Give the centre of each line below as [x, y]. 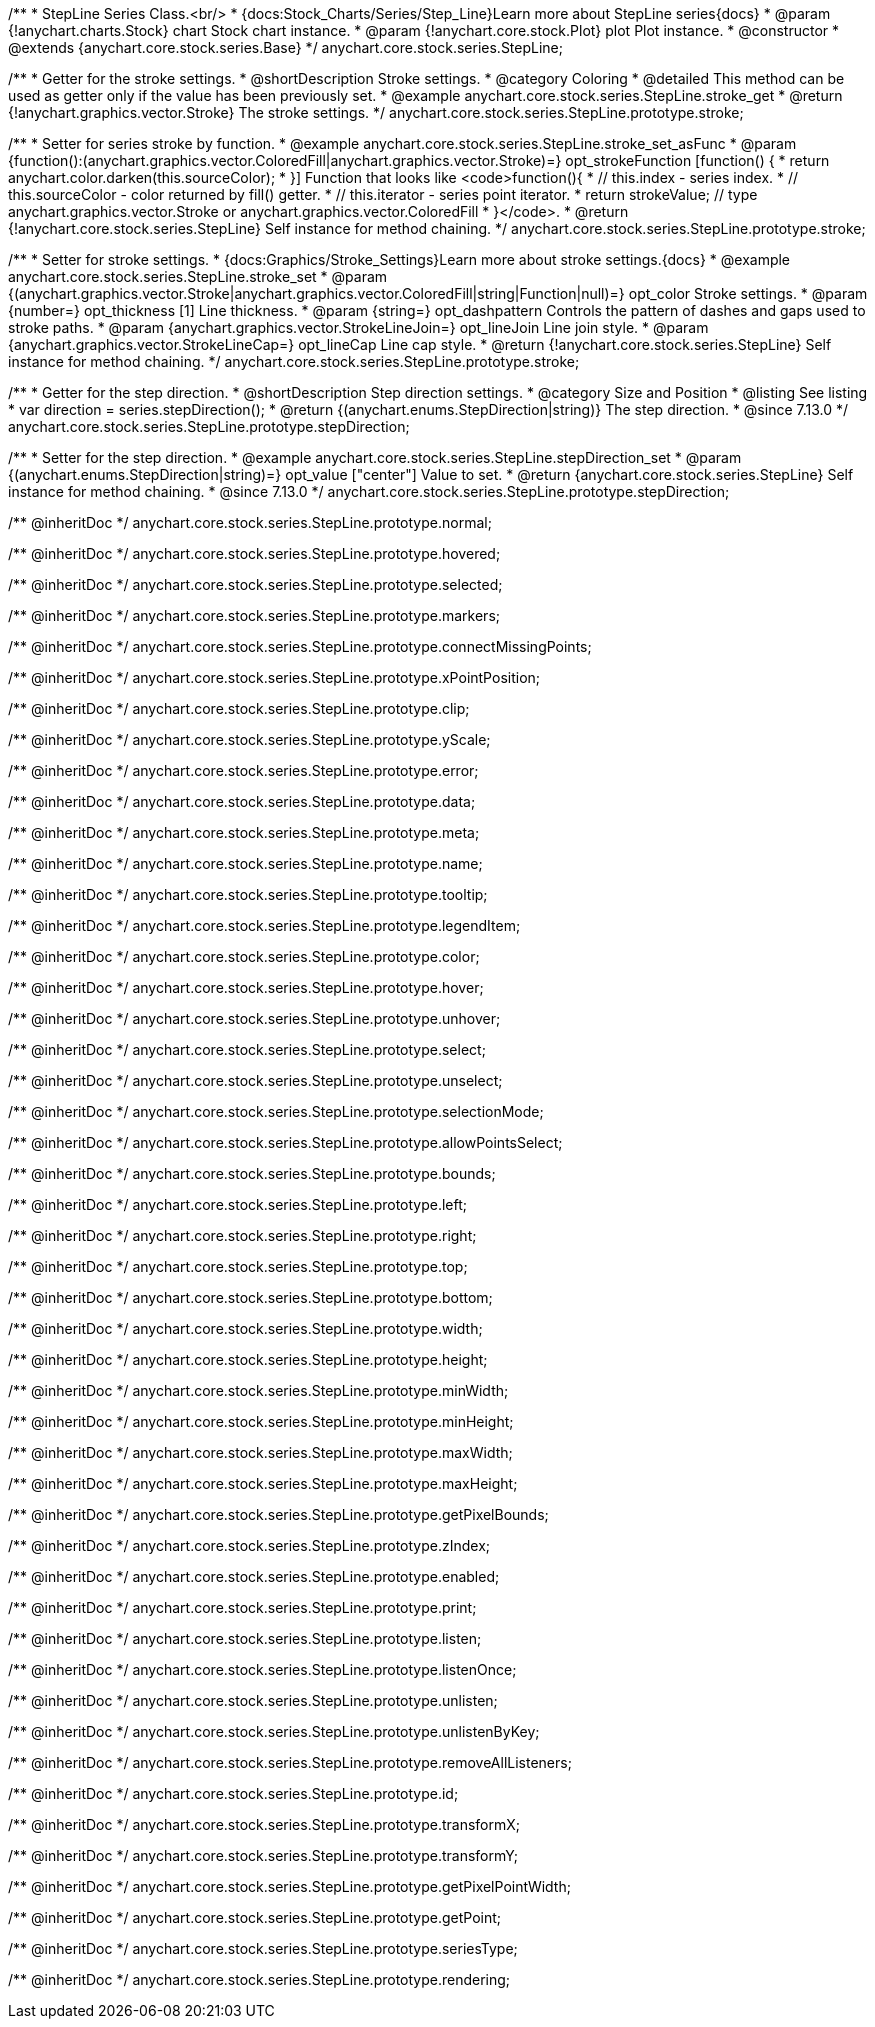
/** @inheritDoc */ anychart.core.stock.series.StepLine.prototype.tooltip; [248, 894]
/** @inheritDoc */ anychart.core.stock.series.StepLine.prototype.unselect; [255, 1080]
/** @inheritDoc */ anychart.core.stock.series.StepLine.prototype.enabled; [254, 1576]
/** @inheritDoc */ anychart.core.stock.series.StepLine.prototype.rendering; [259, 1979]
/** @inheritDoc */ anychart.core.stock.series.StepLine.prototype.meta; [244, 832]
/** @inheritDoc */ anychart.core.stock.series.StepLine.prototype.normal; [250, 522]
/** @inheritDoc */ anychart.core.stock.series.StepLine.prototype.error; [243, 770]
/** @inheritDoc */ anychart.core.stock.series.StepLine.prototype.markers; [254, 615]
